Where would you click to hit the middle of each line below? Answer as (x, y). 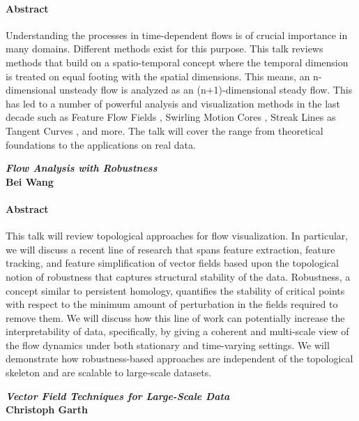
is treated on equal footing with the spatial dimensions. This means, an (158, 76)
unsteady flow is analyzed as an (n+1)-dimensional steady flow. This (206, 90)
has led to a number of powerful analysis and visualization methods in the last (173, 103)
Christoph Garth (47, 409)
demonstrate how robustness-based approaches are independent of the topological (179, 359)
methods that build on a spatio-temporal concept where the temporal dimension (177, 62)
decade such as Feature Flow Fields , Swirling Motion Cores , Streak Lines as (171, 117)
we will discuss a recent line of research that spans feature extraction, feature (170, 249)
